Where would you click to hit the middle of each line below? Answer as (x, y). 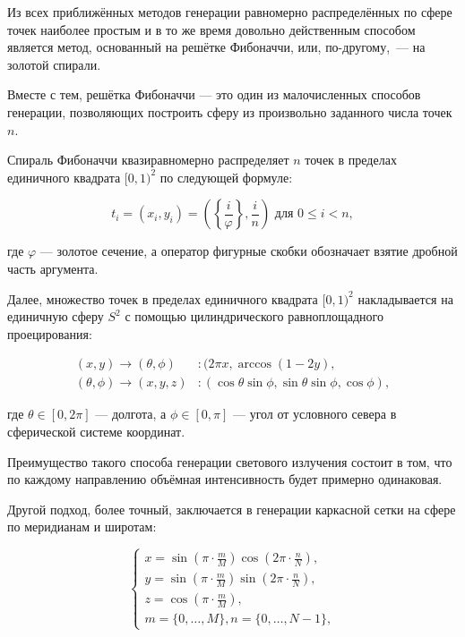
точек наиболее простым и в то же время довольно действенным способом (211, 29)
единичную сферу (56, 316)
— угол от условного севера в (314, 414)
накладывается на (405, 298)
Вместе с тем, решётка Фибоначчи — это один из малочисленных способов (214, 94)
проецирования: (50, 333)
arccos (254, 365)
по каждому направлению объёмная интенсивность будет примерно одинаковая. (225, 479)
